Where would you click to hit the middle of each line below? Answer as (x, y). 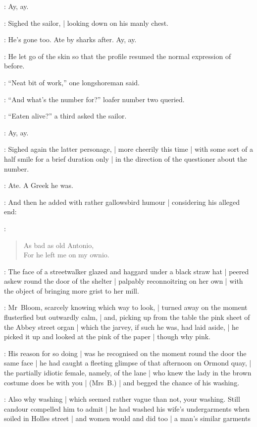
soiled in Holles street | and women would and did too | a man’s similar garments (127, 418)
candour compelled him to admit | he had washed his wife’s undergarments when (127, 408)
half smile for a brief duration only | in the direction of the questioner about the (126, 158)
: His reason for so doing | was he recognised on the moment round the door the (125, 353)
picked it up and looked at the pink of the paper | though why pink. (107, 336)
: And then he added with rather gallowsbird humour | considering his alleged (122, 202)
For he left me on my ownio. (66, 255)
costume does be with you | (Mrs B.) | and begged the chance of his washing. (122, 382)
